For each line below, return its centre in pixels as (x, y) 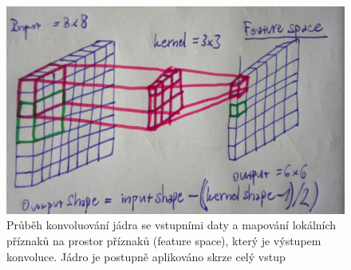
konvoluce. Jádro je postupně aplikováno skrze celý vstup (146, 256)
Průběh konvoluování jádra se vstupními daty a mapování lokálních (172, 225)
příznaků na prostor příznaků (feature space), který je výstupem (164, 241)
